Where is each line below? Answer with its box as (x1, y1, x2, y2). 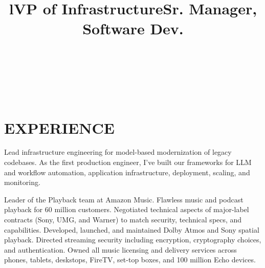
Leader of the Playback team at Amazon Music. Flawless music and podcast (4, 194, 244, 204)
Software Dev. (82, 18, 184, 39)
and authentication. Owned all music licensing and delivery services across (4, 244, 237, 255)
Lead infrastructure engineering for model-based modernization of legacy (4, 147, 232, 157)
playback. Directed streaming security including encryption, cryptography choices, (4, 234, 261, 245)
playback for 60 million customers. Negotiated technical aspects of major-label (4, 204, 249, 215)
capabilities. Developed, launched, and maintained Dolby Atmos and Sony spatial (4, 224, 259, 235)
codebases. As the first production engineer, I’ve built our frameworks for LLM (4, 157, 252, 168)
